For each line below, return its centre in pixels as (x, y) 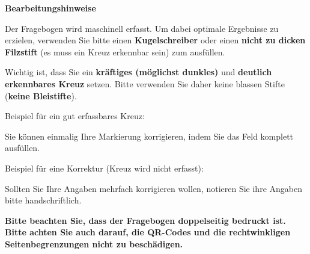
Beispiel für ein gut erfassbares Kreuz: (75, 116)
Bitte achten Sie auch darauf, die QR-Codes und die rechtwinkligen (148, 232)
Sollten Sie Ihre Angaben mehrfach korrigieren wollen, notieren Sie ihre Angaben (153, 188)
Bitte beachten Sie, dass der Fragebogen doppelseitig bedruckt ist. (145, 220)
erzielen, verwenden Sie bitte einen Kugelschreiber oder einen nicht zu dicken (155, 40)
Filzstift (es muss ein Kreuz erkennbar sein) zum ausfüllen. (115, 51)
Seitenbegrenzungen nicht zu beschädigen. (94, 243)
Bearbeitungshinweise (50, 8)
